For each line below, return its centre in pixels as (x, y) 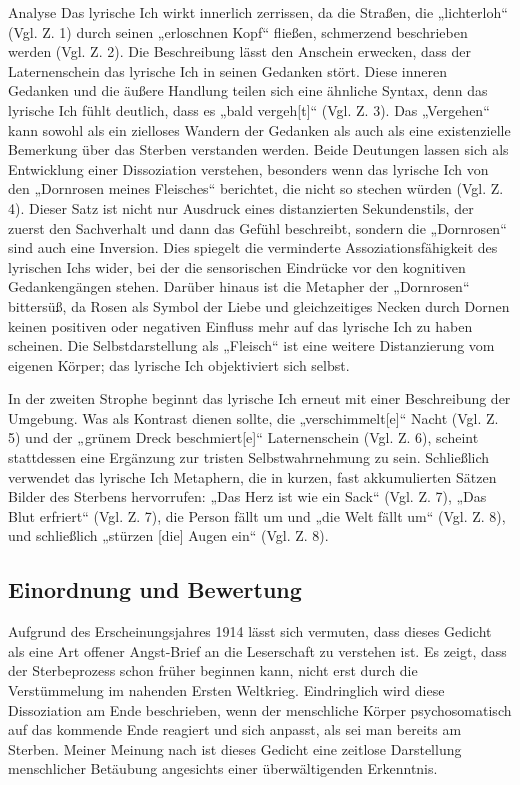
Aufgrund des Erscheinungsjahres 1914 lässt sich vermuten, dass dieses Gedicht (250, 631)
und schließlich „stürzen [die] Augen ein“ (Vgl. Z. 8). (168, 535)
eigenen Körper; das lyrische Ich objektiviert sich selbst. (179, 364)
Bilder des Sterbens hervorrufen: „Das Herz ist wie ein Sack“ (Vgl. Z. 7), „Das (247, 496)
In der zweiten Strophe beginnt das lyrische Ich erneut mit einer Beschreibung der (259, 398)
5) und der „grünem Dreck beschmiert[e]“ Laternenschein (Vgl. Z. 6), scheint (243, 437)
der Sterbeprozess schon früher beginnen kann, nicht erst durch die (213, 670)
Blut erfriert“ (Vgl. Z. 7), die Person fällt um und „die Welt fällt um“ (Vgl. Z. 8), (257, 515)
